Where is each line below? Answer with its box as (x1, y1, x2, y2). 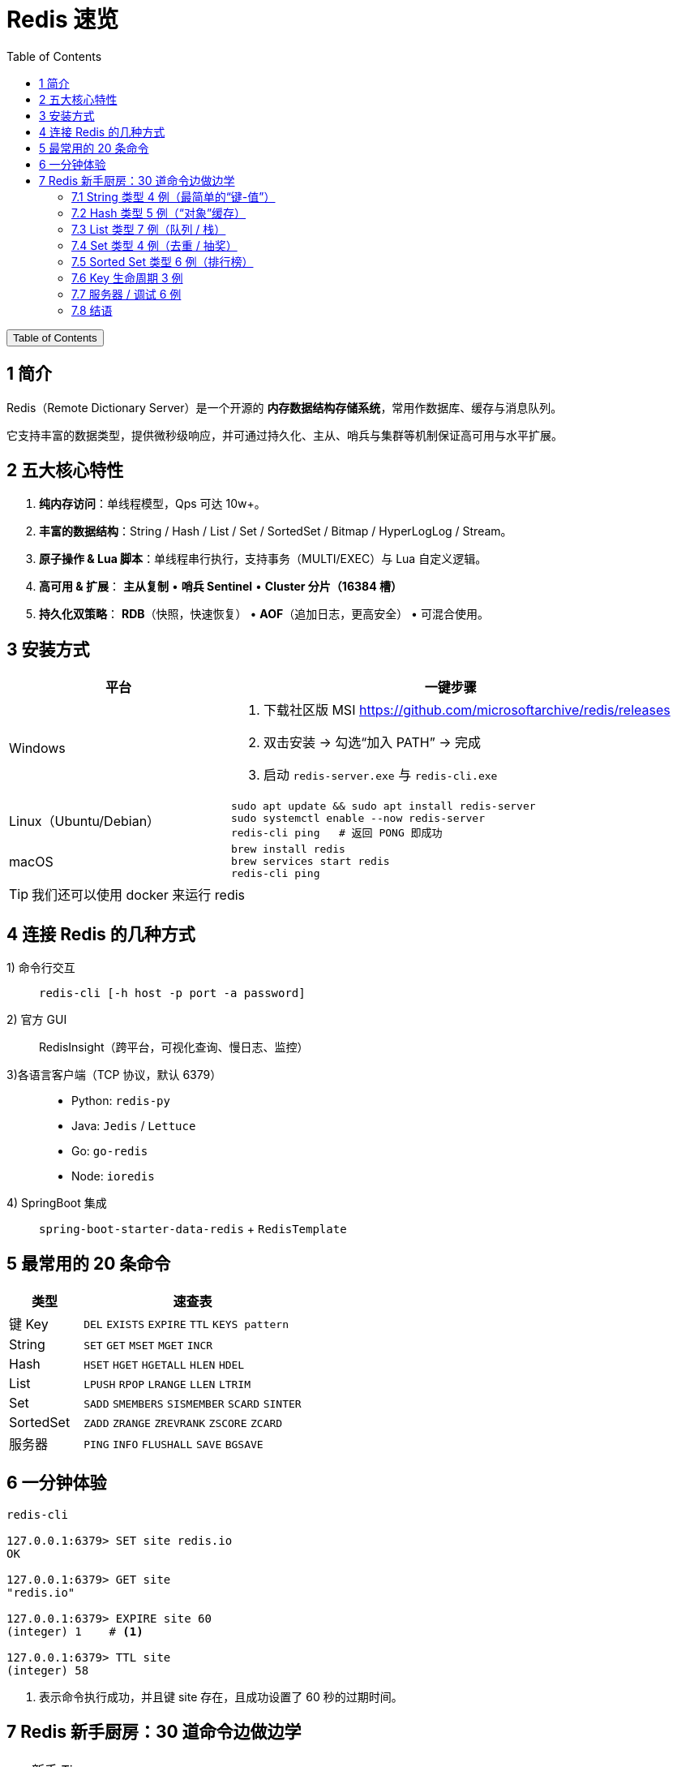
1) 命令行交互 (6, 961, 75, 975)
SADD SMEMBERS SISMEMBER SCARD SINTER (84, 1397, 302, 1410)
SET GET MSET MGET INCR (84, 1339, 213, 1352)
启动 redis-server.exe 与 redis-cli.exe (263, 767, 498, 784)
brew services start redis (230, 855, 390, 868)
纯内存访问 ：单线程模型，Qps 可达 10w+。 (39, 497, 266, 511)
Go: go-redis (71, 1144, 148, 1159)
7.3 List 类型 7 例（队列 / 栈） (71, 221, 226, 236)
